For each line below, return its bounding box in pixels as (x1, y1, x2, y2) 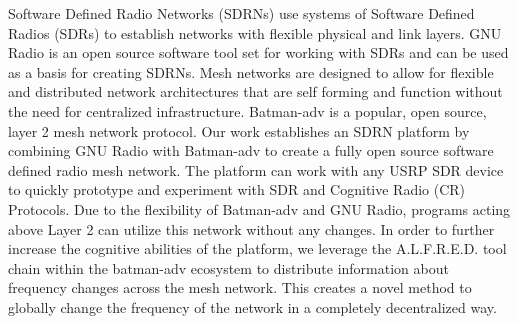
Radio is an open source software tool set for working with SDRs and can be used (8, 42, 509, 63)
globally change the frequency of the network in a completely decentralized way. (8, 296, 497, 317)
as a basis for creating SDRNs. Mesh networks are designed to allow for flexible (8, 61, 494, 82)
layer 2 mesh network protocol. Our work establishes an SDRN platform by (8, 120, 470, 141)
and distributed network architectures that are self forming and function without (8, 81, 503, 102)
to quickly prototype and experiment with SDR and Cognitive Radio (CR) (8, 179, 466, 200)
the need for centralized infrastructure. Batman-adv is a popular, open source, (8, 100, 487, 121)
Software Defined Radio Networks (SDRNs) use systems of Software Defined (8, 3, 475, 23)
